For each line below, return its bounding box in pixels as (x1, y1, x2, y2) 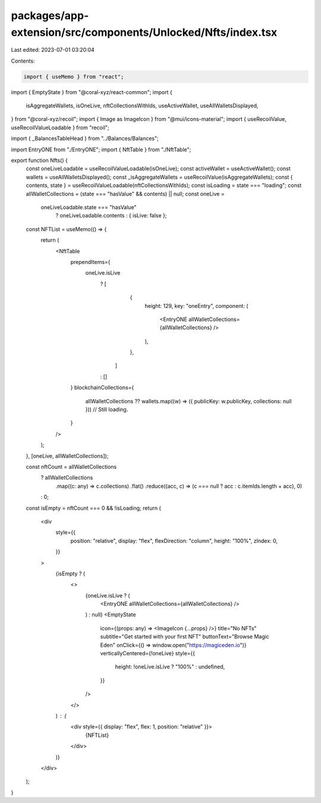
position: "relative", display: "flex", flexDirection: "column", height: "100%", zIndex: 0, (70, 537, 278, 544)
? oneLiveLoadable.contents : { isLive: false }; (55, 212, 167, 219)
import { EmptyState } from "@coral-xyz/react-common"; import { (11, 88, 172, 95)
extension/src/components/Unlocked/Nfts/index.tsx (11, 26, 278, 39)
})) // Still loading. (85, 406, 128, 413)
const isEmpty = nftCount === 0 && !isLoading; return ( (26, 504, 162, 512)
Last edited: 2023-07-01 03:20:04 (11, 46, 95, 54)
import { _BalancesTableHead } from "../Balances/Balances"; (11, 135, 159, 142)
